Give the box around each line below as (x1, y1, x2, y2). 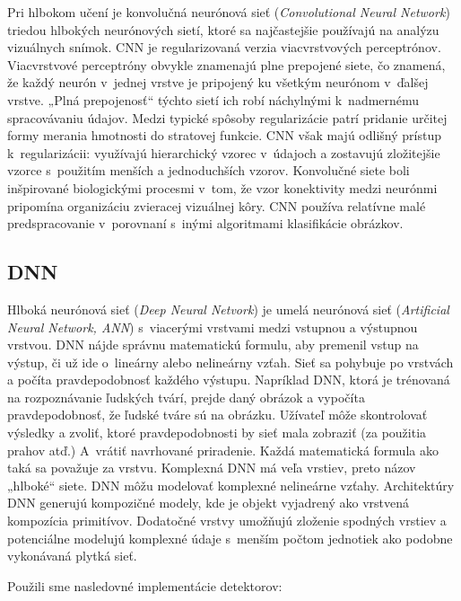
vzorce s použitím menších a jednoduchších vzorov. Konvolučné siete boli (7, 161, 410, 180)
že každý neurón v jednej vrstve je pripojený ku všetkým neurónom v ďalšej (7, 73, 429, 92)
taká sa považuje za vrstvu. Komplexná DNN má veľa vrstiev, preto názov (7, 458, 416, 477)
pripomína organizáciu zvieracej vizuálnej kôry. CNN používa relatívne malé (7, 196, 426, 215)
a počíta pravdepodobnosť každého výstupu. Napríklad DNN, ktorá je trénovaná (7, 370, 450, 389)
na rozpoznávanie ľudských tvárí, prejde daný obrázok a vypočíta (7, 387, 365, 406)
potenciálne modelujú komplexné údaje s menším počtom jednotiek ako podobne (7, 528, 453, 547)
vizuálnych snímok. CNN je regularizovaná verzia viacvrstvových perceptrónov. (7, 38, 441, 57)
